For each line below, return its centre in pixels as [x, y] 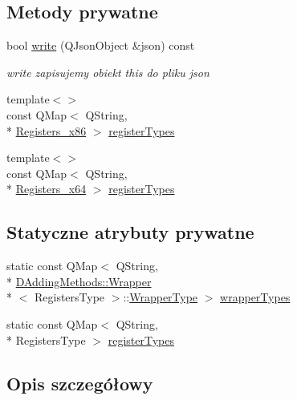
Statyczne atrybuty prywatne [130, 232]
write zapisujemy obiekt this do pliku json [108, 72]
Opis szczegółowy [80, 383]
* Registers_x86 [47, 130]
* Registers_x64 [47, 189]
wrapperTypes [255, 297]
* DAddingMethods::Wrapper [79, 281]
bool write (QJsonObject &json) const [101, 45]
